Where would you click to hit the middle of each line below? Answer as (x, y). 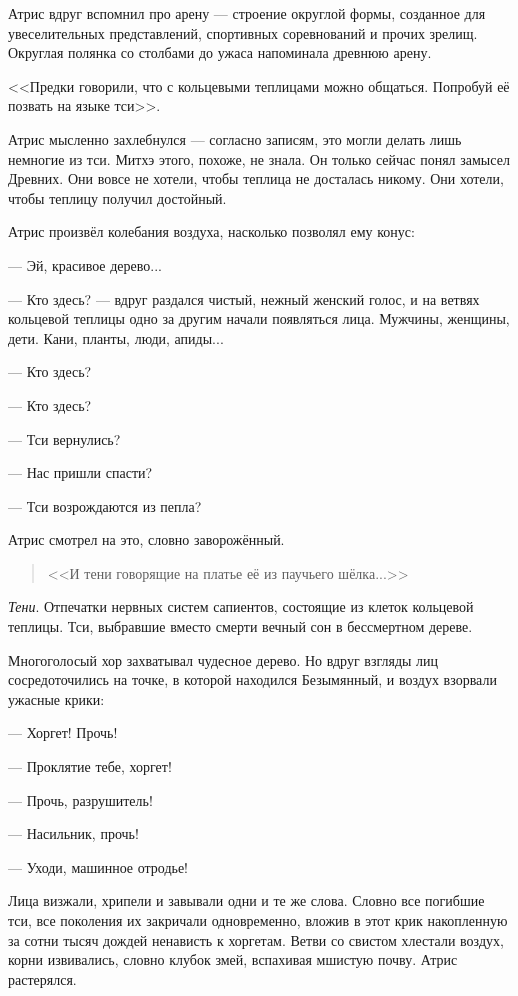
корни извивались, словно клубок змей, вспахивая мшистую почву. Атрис (233, 959)
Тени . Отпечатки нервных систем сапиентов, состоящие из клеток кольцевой (241, 606)
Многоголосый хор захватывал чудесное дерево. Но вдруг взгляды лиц (223, 659)
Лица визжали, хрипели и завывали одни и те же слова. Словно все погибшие (246, 900)
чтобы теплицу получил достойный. (117, 197)
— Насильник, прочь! (73, 833)
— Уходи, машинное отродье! (98, 866)
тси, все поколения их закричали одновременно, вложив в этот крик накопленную (258, 920)
